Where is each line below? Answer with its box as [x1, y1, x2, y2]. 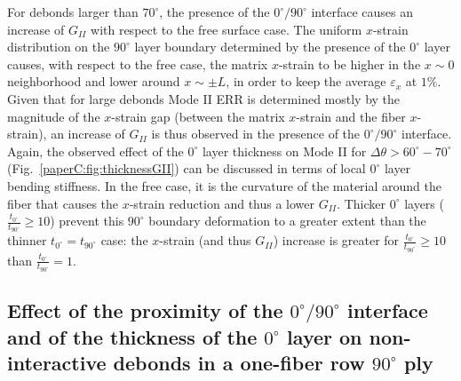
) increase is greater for [273, 231, 400, 250]
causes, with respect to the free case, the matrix [7, 54, 268, 73]
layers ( [404, 194, 444, 212]
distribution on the [7, 37, 110, 56]
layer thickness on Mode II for [202, 141, 367, 160]
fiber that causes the [7, 194, 119, 212]
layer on [287, 322, 362, 350]
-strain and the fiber [296, 107, 406, 125]
